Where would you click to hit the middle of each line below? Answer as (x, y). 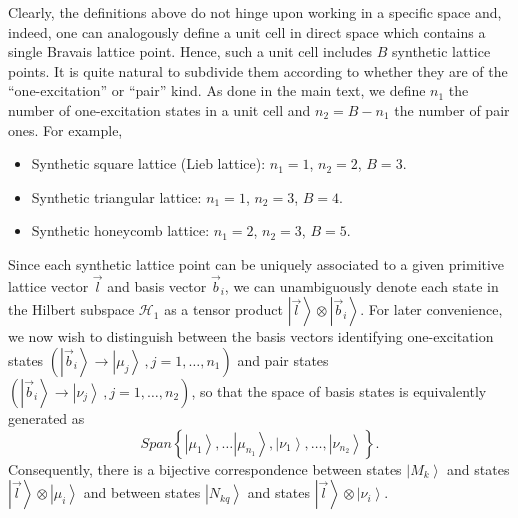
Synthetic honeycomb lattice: (120, 230)
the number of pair (452, 109)
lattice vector (48, 285)
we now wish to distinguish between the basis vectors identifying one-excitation (251, 336)
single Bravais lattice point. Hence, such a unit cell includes (190, 51)
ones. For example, (65, 129)
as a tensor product (223, 309)
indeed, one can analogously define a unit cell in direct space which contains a (247, 31)
